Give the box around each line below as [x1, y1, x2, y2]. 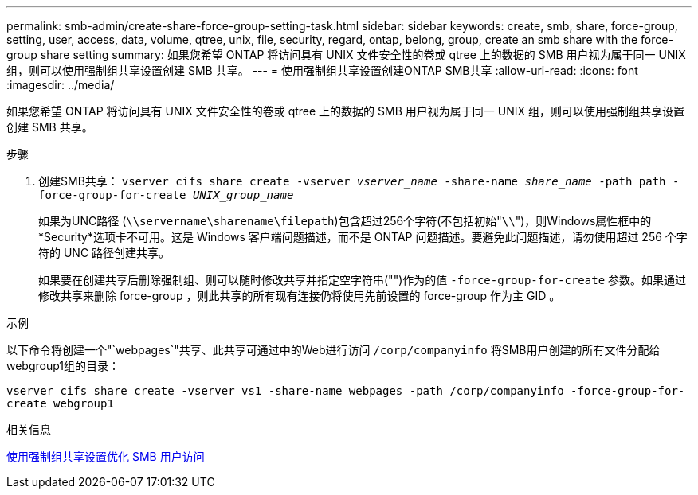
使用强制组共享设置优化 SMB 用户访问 [6, 450, 205, 463]
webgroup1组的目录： [6, 359, 120, 372]
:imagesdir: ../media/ [6, 78, 115, 92]
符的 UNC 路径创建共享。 [38, 246, 171, 259]
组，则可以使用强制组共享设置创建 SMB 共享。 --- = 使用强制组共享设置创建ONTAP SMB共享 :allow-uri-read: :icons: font [6, 64, 638, 77]
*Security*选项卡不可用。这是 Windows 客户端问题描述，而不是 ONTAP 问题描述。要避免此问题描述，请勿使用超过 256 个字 [38, 230, 688, 244]
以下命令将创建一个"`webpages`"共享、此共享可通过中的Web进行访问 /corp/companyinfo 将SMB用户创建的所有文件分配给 [6, 343, 661, 357]
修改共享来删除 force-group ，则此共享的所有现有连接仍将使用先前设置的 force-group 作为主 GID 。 [38, 289, 561, 302]
